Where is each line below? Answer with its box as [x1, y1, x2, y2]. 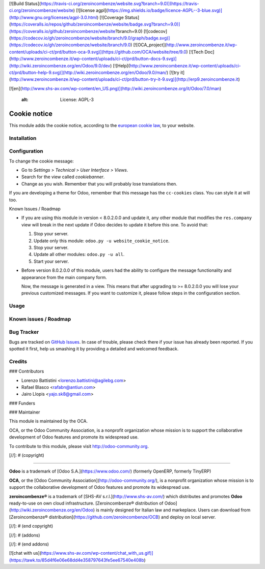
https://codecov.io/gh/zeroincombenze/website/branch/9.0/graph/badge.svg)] [10, 35, 170, 41]
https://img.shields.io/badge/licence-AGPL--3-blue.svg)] [107, 7, 223, 13]
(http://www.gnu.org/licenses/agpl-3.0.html [9, 14, 97, 20]
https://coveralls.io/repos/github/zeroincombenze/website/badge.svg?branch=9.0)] [10, 21, 180, 27]
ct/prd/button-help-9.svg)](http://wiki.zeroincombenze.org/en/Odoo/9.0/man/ [9, 69, 167, 75]
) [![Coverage [96, 14, 124, 20]
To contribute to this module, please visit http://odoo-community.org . [9, 443, 149, 449]
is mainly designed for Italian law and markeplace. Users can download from [96, 507, 251, 513]
